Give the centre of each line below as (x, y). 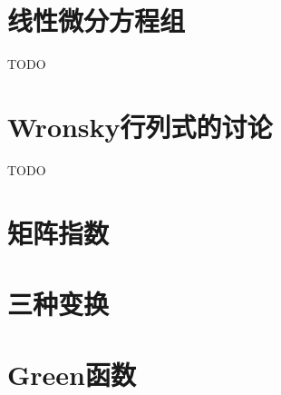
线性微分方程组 (97, 20)
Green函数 (72, 375)
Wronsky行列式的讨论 (140, 126)
